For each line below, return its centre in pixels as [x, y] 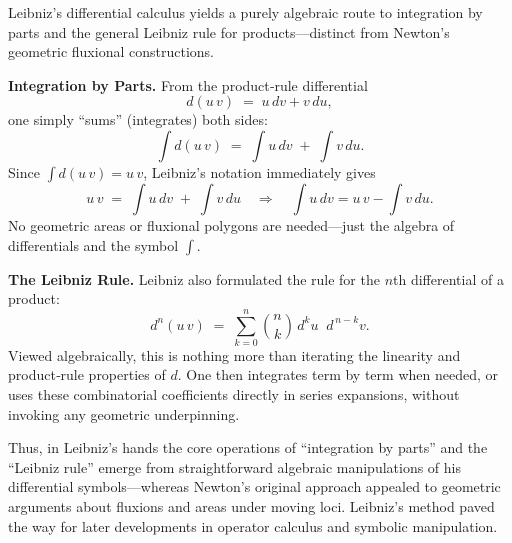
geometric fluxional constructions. [111, 51]
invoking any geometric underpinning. [124, 413]
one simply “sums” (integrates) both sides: [138, 119]
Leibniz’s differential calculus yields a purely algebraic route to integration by [245, 12]
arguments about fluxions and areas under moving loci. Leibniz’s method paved [251, 506]
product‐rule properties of [87, 374]
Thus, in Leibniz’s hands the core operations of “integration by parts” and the [248, 447]
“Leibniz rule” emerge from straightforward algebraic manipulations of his [234, 466]
